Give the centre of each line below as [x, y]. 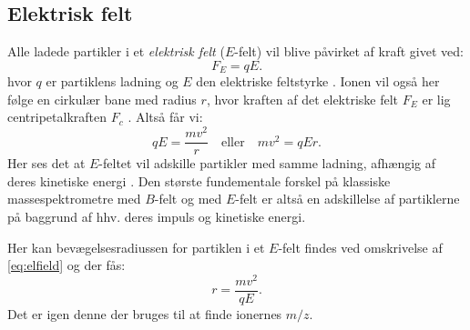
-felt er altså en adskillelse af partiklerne [347, 199]
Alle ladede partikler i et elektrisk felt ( [116, 51]
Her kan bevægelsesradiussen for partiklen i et [136, 247]
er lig [436, 99]
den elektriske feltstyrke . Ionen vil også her [318, 81]
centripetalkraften [57, 117]
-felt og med [188, 199]
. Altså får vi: [165, 117]
